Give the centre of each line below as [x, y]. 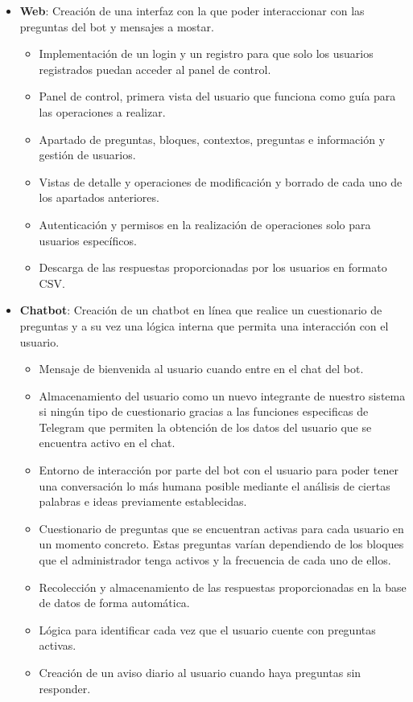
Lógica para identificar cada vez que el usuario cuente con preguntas [207, 629]
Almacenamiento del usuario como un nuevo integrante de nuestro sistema [222, 395]
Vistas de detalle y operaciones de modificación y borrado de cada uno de [221, 181]
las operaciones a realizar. [102, 111]
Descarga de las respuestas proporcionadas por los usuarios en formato [213, 267]
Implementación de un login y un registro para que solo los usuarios [206, 53]
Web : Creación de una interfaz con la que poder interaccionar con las [192, 10]
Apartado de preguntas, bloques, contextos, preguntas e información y [212, 139]
